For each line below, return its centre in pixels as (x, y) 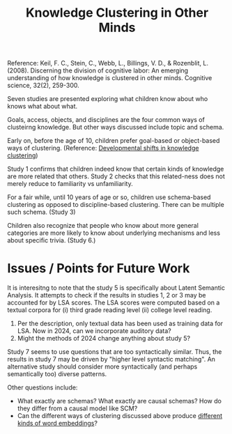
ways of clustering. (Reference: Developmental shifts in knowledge (103, 148)
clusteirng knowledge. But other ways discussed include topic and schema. (116, 127)
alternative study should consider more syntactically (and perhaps (102, 366)
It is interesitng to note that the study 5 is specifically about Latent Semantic (116, 288)
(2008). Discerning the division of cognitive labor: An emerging (98, 70)
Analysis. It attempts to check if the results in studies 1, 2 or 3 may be (107, 295)
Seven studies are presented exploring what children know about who (108, 99)
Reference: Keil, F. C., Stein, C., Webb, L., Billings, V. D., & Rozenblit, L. (108, 63)
